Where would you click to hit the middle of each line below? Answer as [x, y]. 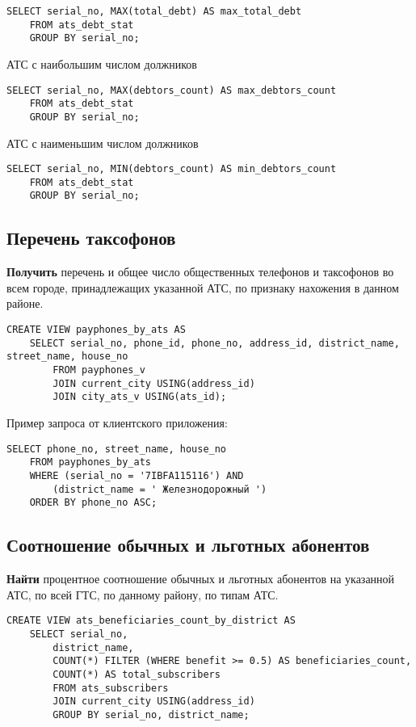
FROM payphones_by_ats [90, 462]
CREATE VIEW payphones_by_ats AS [96, 330]
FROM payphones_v [99, 370]
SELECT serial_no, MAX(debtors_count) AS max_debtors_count [172, 90]
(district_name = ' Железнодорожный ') [160, 489]
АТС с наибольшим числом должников [102, 63]
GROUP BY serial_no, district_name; [151, 714]
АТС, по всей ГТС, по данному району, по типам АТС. [143, 594]
